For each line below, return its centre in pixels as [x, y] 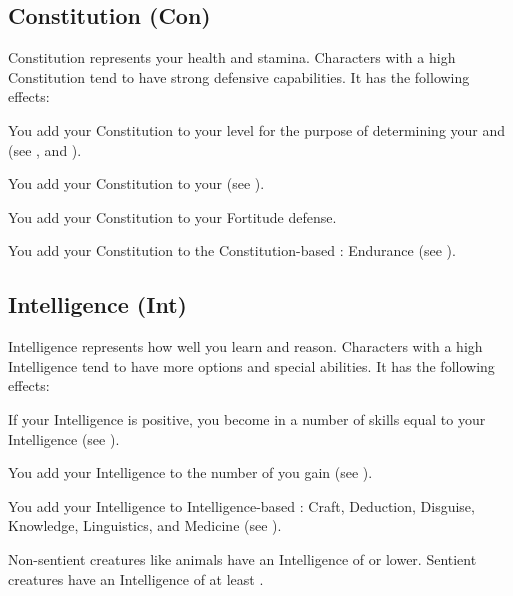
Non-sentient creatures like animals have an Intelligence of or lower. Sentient [242, 558]
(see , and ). [45, 149]
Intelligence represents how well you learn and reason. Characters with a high [245, 346]
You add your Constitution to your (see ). [136, 183]
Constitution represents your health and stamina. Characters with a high [232, 57]
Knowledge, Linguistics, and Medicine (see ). [145, 525]
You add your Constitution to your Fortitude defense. [172, 216]
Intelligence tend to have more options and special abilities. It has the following [251, 365]
